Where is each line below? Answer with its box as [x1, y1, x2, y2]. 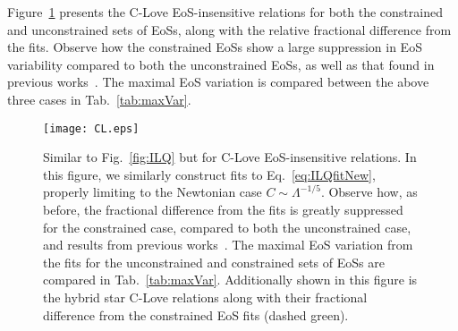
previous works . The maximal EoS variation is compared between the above [7, 72, 429, 91]
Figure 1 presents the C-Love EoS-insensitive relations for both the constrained [7, 3, 443, 21]
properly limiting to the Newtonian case [43, 182, 262, 201]
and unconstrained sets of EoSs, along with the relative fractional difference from [7, 20, 452, 38]
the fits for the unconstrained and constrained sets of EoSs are [43, 252, 385, 271]
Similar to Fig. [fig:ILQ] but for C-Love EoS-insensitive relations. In [43, 148, 417, 166]
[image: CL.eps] [43, 122, 140, 135]
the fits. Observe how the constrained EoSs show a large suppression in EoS [7, 38, 422, 56]
